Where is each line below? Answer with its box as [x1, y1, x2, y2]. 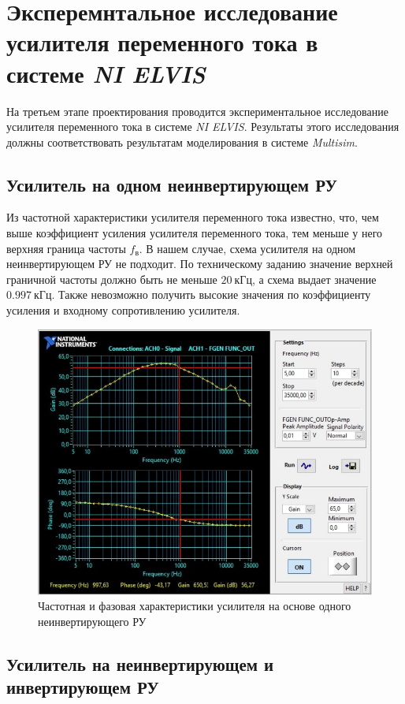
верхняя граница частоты [6, 240, 126, 256]
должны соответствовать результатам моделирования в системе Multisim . [6, 133, 358, 150]
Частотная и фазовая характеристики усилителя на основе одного [38, 598, 351, 614]
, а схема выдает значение [251, 270, 377, 287]
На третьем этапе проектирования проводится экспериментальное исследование [6, 102, 388, 119]
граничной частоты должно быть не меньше [6, 270, 217, 287]
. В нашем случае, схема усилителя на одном [139, 240, 356, 256]
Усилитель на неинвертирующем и [6, 651, 274, 676]
